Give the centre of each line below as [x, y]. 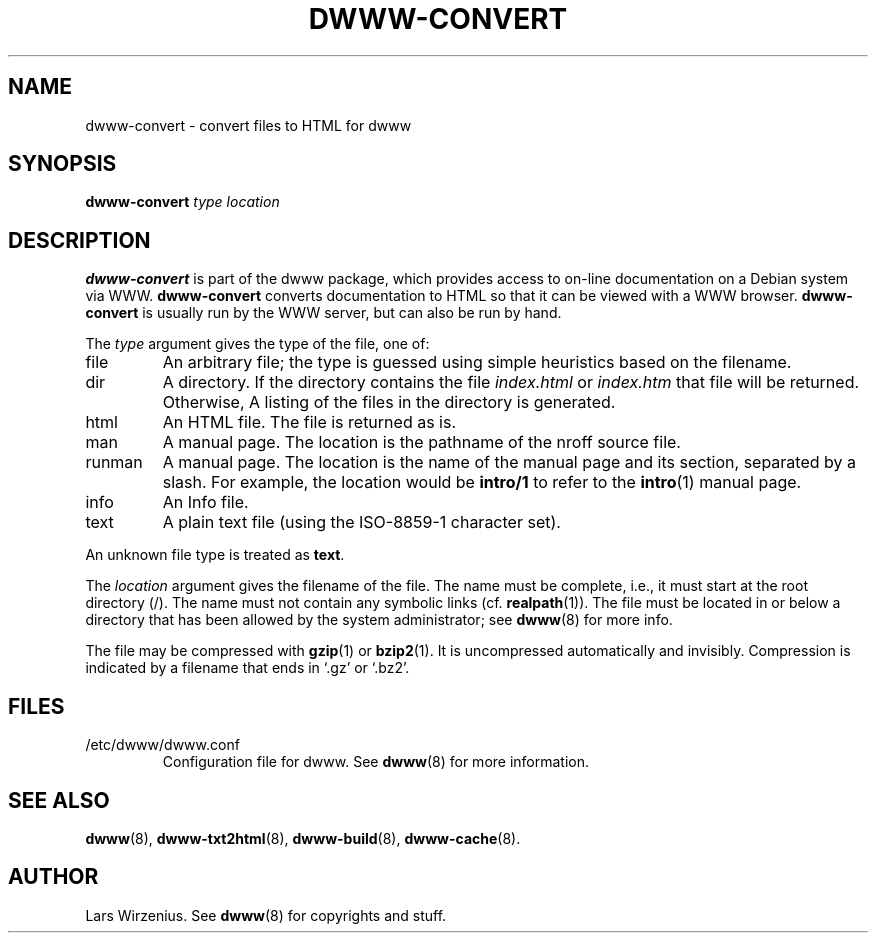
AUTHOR [53, 877]
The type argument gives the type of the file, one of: [257, 344]
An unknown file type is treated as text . [215, 555]
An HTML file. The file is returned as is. [309, 422]
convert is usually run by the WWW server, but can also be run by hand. [323, 313]
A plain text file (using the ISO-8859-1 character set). [361, 522]
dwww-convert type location [182, 202]
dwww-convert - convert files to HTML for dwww [248, 125]
